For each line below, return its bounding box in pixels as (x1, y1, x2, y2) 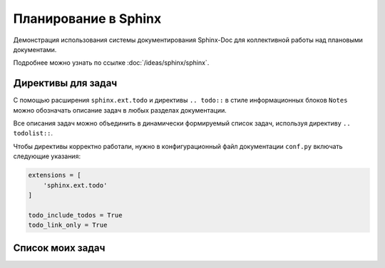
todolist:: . (13, 129, 53, 138)
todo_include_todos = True (28, 211, 123, 219)
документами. (13, 45, 57, 53)
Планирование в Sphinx (13, 11, 162, 26)
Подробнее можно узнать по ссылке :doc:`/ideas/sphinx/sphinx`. (13, 58, 210, 67)
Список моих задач (13, 242, 106, 254)
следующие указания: (13, 152, 81, 160)
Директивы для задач (13, 77, 118, 89)
